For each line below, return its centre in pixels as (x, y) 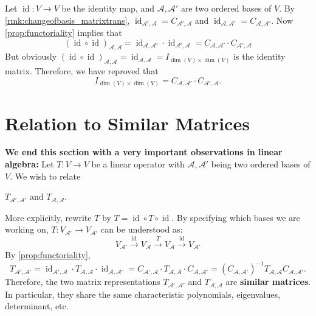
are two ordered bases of (226, 8)
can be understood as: (142, 229)
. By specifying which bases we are (236, 217)
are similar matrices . (268, 282)
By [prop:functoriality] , (48, 255)
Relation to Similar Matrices (127, 123)
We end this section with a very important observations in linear (144, 152)
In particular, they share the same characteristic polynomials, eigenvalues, (143, 294)
